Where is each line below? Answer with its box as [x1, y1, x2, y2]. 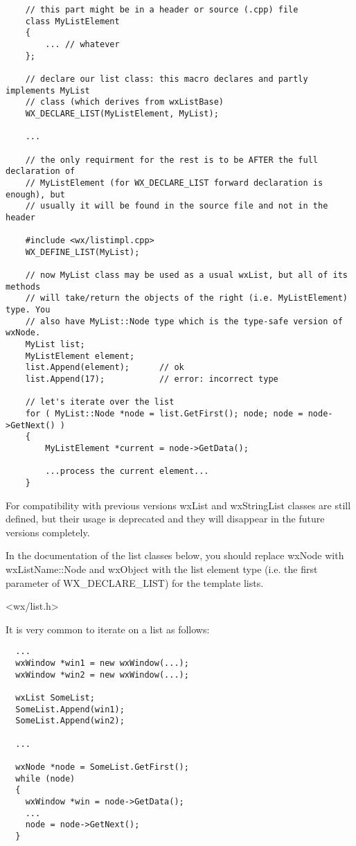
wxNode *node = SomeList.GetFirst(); [15, 761, 189, 772]
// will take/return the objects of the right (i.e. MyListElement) [25, 293, 348, 303]
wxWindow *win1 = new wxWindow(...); [15, 658, 189, 668]
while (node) [15, 773, 75, 784]
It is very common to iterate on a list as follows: [6, 622, 210, 636]
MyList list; [25, 340, 85, 350]
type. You [6, 305, 51, 315]
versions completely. [6, 525, 90, 539]
